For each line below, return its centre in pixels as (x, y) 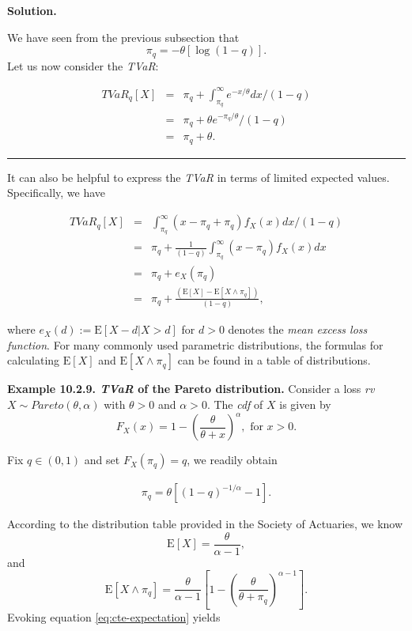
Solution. (32, 10)
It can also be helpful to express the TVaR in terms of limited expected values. (198, 177)
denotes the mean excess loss (298, 329)
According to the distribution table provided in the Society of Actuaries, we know (205, 524)
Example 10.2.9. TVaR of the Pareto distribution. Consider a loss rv (191, 389)
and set (102, 460)
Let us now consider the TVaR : (83, 65)
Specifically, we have (57, 193)
